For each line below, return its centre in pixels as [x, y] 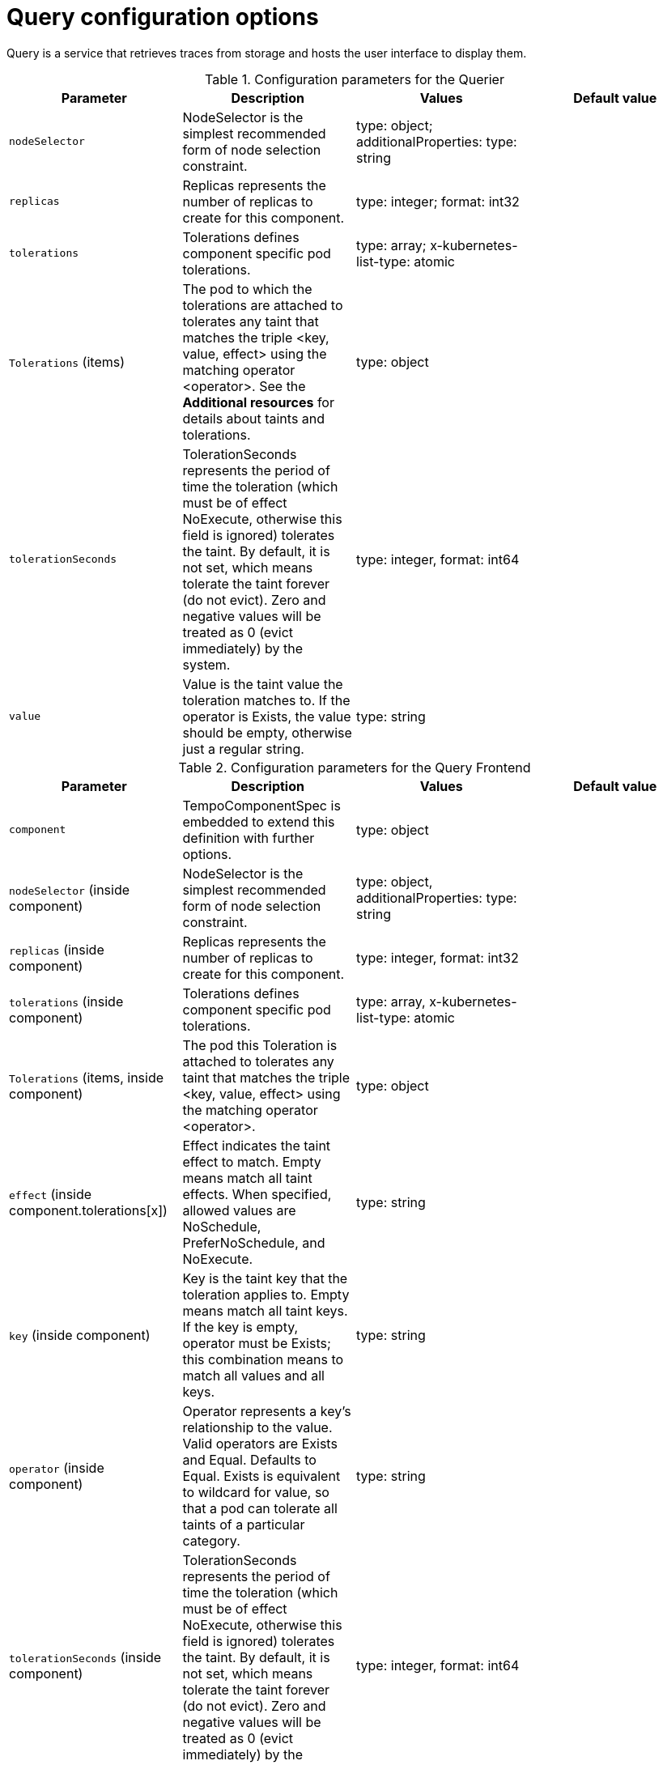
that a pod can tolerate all [260, 1508]
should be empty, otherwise [267, 732]
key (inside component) [80, 1335]
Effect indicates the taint [257, 1145]
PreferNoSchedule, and [254, 1242]
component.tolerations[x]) [88, 1210]
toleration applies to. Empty [266, 1294]
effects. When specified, [257, 1194]
